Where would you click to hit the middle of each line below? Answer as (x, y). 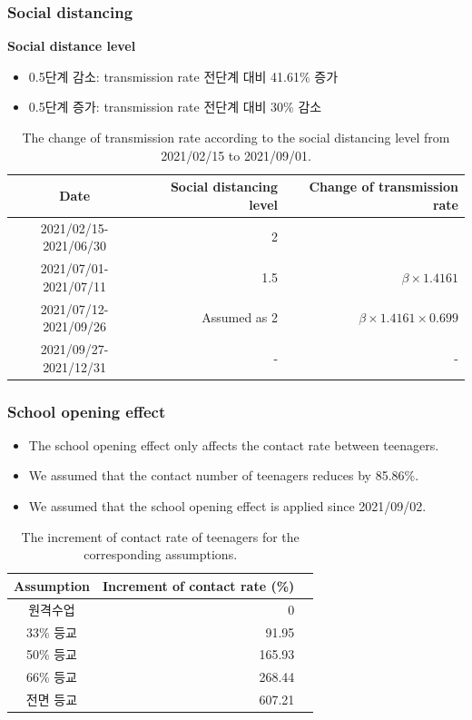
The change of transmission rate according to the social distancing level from (236, 137)
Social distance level (72, 46)
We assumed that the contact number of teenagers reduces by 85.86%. (224, 475)
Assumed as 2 (240, 317)
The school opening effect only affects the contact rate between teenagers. (234, 444)
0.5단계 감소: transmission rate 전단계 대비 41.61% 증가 (183, 76)
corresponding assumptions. (161, 554)
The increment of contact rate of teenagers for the (160, 536)
